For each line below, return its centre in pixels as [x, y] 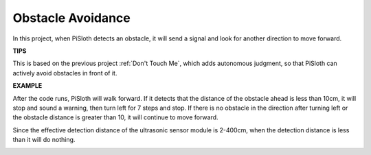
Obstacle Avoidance [71, 18]
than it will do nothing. [44, 140]
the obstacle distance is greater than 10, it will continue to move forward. [116, 117]
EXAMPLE [27, 86]
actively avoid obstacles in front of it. [65, 73]
